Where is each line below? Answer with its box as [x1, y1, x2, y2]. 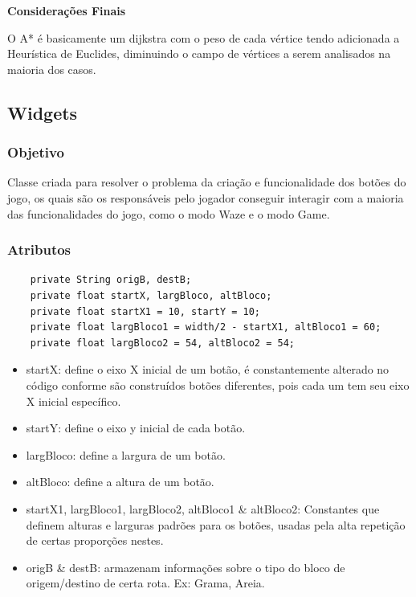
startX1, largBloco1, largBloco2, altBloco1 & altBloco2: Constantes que [26, 500, 380, 517]
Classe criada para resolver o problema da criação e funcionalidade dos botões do [7, 174, 406, 190]
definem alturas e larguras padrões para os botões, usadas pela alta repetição [26, 516, 406, 533]
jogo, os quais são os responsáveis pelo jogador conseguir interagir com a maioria [7, 189, 404, 206]
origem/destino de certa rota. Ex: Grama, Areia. [26, 575, 265, 591]
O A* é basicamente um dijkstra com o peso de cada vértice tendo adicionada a [7, 29, 400, 46]
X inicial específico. [26, 392, 121, 409]
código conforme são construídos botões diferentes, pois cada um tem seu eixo [26, 376, 410, 393]
